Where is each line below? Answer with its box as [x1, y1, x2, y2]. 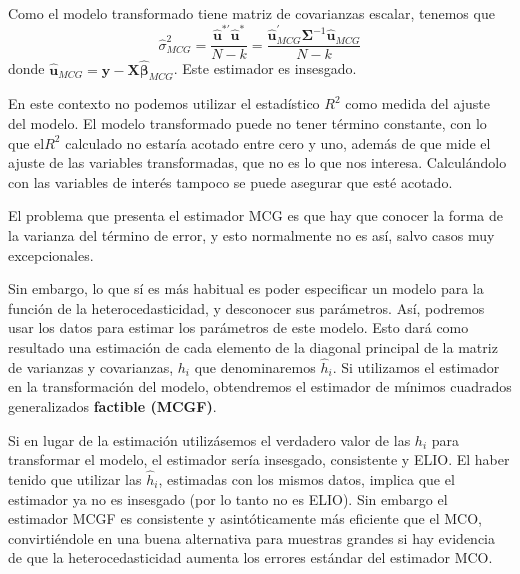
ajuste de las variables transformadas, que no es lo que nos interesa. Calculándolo [8, 152, 507, 173]
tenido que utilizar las [8, 468, 142, 489]
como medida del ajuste [345, 93, 491, 114]
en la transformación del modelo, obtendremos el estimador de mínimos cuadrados [8, 376, 512, 397]
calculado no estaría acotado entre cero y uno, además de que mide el [65, 132, 491, 153]
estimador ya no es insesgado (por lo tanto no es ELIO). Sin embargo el [8, 488, 448, 509]
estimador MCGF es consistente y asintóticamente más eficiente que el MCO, [8, 508, 482, 529]
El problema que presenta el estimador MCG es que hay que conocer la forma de [8, 205, 503, 226]
